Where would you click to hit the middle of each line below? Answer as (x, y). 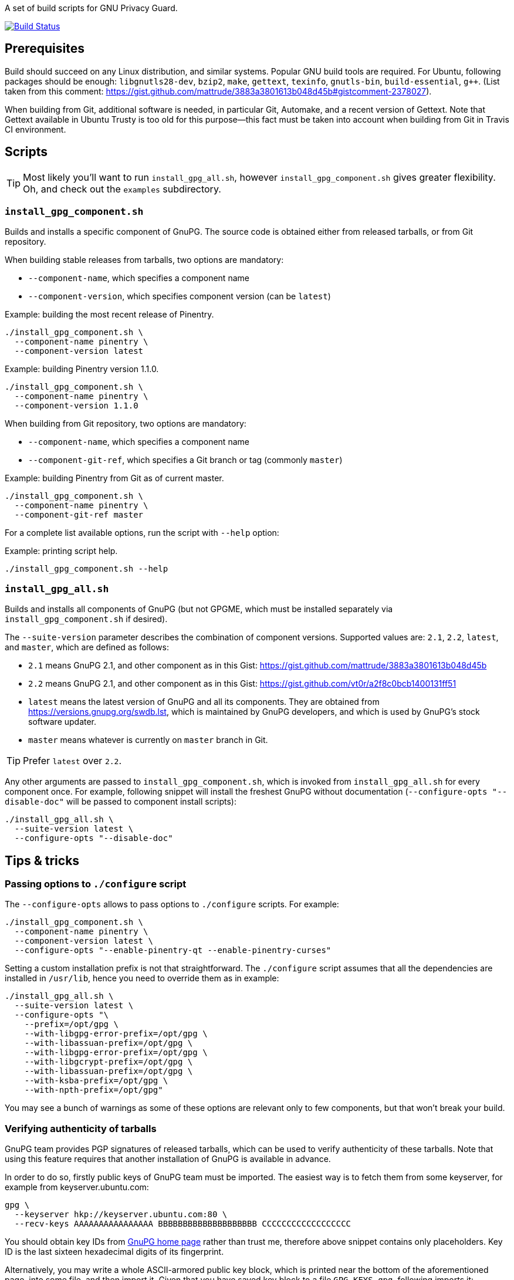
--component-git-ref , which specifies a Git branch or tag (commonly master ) (185, 460)
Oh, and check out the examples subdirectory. (122, 189)
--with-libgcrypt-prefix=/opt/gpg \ (109, 1062)
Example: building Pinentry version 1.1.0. (82, 369)
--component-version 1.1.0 (76, 406)
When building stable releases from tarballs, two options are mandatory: (144, 260)
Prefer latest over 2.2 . (72, 761)
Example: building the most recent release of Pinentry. (109, 315)
